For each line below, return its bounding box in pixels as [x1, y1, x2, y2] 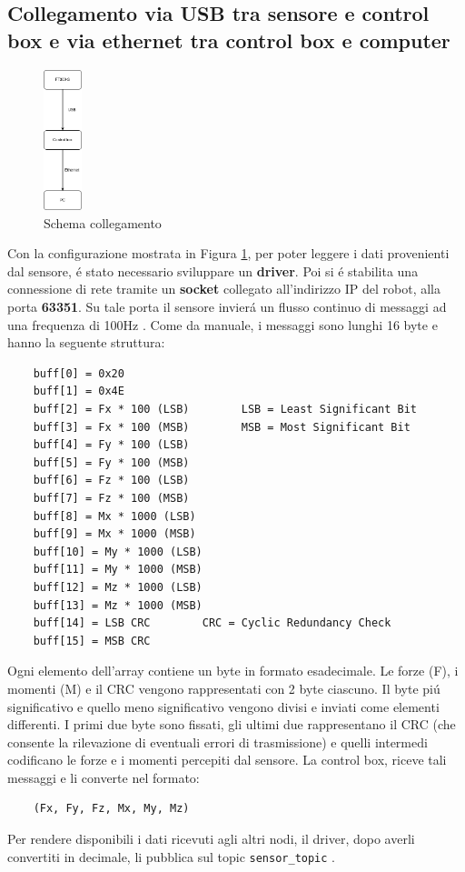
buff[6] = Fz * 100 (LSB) [33, 474, 190, 487]
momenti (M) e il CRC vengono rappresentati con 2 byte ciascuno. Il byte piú [7, 678, 440, 697]
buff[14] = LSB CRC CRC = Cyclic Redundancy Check [33, 616, 391, 630]
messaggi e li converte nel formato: [7, 767, 200, 787]
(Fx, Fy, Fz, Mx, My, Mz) [33, 802, 190, 816]
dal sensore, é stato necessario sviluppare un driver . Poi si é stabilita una [7, 261, 419, 280]
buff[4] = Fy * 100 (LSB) [33, 438, 190, 452]
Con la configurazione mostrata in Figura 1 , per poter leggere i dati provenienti [7, 244, 450, 263]
